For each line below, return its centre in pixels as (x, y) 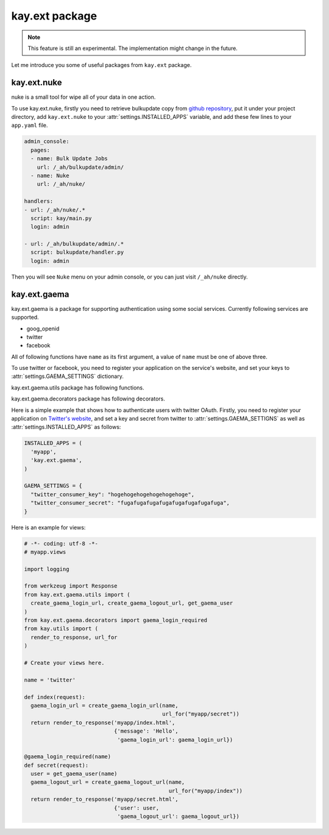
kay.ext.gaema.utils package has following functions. (78, 388)
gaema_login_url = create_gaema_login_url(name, (105, 705)
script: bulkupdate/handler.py (77, 252)
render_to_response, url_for (74, 637)
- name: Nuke (50, 176)
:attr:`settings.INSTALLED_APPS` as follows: (66, 427)
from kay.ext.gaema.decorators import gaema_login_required (116, 620)
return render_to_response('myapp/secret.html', (105, 799)
